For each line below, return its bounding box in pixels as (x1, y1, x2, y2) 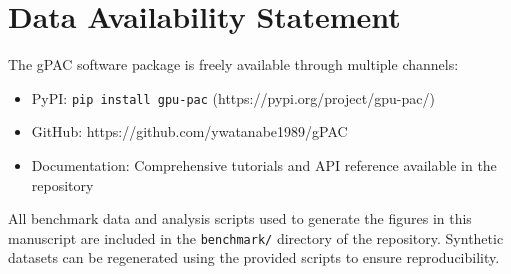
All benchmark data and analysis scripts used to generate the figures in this (8, 208, 472, 229)
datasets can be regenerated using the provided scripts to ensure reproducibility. (8, 247, 500, 268)
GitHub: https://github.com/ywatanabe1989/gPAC (31, 121, 348, 142)
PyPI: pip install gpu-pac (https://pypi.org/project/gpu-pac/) (31, 87, 435, 108)
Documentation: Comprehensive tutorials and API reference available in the (31, 154, 497, 175)
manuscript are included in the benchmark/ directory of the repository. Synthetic (8, 227, 504, 248)
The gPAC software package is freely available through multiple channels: (8, 54, 459, 75)
